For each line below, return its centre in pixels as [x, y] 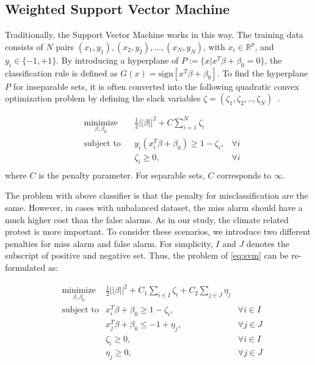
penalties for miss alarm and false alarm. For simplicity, [109, 243]
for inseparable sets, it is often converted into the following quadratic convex [156, 86]
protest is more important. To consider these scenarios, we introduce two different [158, 231]
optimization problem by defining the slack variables [103, 98]
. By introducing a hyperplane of [118, 60]
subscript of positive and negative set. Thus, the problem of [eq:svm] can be [147, 255]
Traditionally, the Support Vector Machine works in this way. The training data [154, 35]
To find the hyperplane [265, 72]
